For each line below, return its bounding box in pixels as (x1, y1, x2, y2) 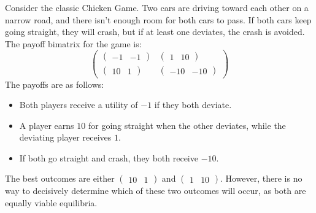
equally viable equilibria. (5, 196, 98, 209)
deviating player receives (19, 131, 112, 144)
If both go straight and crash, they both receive (19, 151, 198, 164)
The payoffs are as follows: (5, 77, 104, 90)
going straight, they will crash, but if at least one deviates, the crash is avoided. (5, 25, 305, 38)
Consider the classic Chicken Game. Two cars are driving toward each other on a (5, 1, 309, 14)
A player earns (19, 118, 74, 131)
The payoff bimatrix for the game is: (5, 37, 142, 50)
